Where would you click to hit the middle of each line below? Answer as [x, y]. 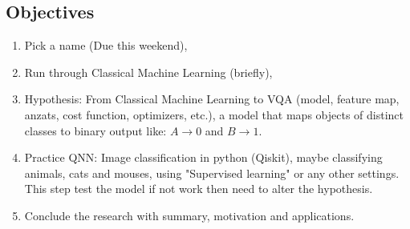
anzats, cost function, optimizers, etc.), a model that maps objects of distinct [214, 114]
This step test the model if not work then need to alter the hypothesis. [199, 189]
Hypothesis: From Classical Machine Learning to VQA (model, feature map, [212, 99]
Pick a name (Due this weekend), [106, 45]
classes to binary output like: [95, 130]
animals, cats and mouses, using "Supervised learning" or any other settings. [212, 173]
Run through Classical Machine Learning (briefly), [148, 72]
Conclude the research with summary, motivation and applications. [189, 215]
